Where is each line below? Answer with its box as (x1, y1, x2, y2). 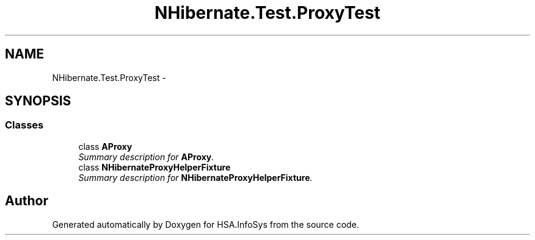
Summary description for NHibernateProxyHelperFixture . (78, 172, 313, 183)
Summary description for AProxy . (78, 151, 214, 162)
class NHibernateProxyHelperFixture (78, 161, 231, 172)
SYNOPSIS (5, 93, 71, 109)
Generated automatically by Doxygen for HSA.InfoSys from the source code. (52, 219, 359, 230)
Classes (5, 119, 44, 132)
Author (5, 193, 48, 209)
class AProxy (78, 141, 133, 152)
